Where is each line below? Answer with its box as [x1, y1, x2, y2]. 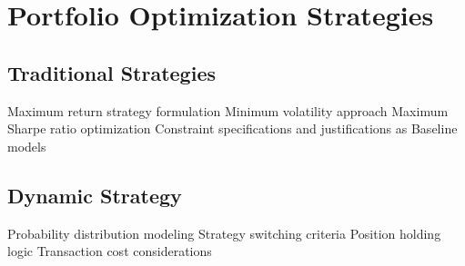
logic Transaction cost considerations [7, 241, 212, 261]
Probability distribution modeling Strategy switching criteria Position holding [7, 223, 441, 242]
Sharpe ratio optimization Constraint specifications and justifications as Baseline [7, 119, 458, 138]
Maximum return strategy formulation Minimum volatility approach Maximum [7, 101, 449, 120]
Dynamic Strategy [7, 181, 182, 209]
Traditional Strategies [7, 58, 216, 86]
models [7, 136, 46, 155]
